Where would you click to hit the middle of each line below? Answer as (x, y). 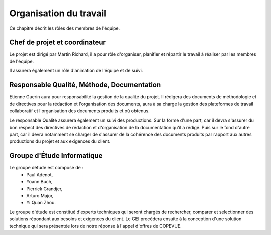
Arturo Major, (40, 195)
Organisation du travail (58, 13)
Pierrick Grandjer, (44, 189)
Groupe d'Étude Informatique (56, 156)
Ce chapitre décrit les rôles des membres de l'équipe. (65, 28)
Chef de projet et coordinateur (58, 42)
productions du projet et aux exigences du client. (60, 141)
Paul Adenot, (40, 174)
